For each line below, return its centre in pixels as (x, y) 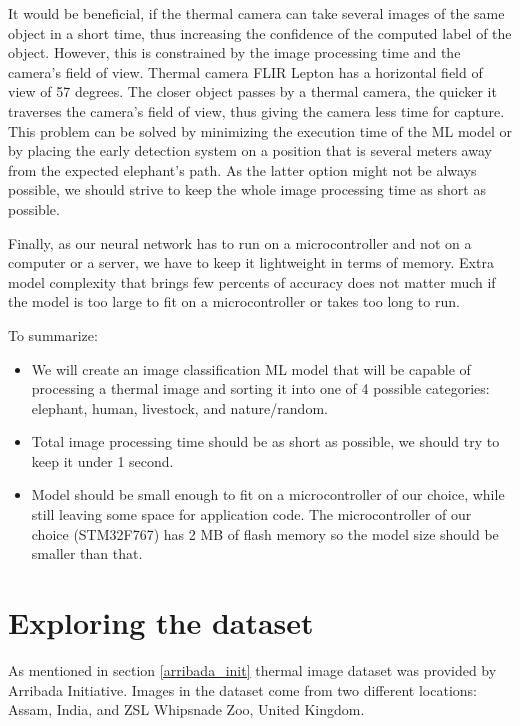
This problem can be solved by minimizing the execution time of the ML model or (260, 130)
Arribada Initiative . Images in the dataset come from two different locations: (242, 689)
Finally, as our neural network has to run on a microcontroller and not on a (240, 242)
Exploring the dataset (161, 622)
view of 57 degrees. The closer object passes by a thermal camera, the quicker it (252, 91)
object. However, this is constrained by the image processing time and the (234, 52)
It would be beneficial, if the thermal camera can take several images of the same (256, 13)
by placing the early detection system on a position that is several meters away (250, 150)
